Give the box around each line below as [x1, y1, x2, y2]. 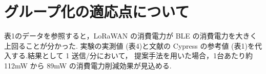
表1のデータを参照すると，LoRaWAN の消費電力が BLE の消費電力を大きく [4, 30, 257, 41]
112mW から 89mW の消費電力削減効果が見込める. [4, 60, 172, 70]
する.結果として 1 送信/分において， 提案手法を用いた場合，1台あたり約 [11, 50, 253, 61]
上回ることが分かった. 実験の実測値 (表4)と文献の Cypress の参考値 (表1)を [4, 40, 255, 51]
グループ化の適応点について [4, 1, 190, 22]
